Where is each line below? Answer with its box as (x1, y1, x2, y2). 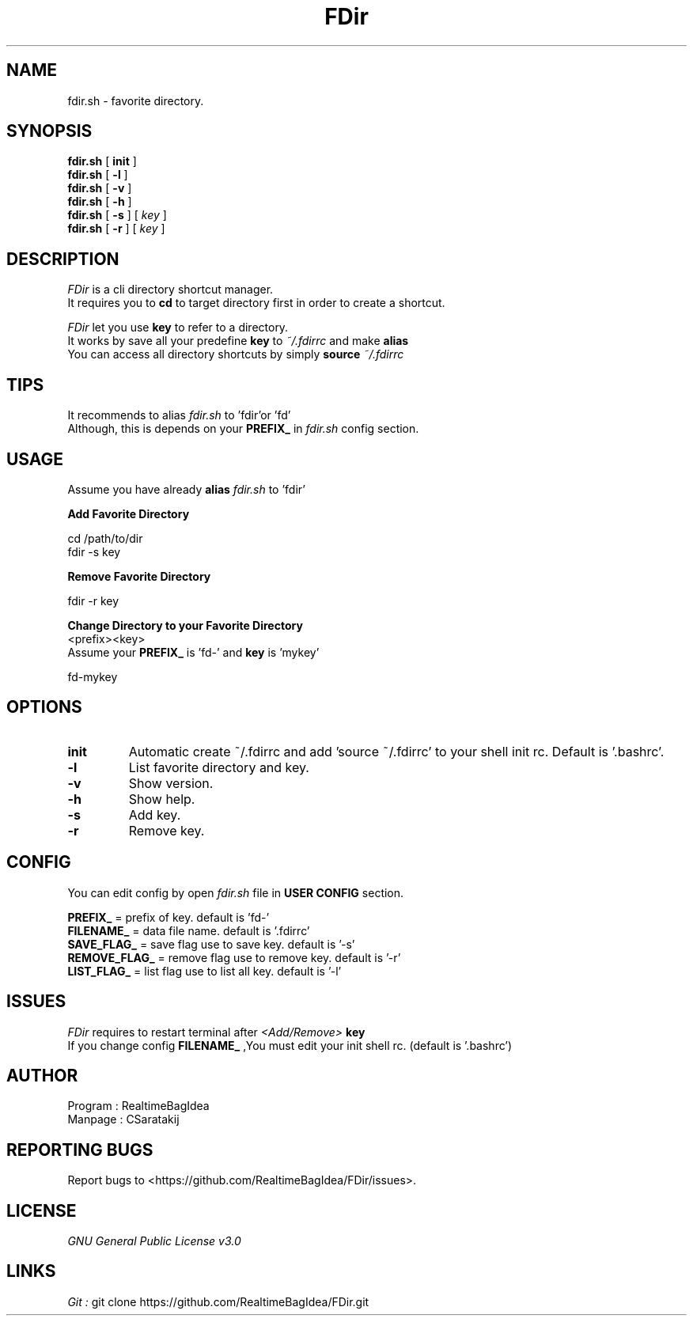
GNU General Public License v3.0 (67, 1234, 241, 1248)
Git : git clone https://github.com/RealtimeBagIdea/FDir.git (67, 1294, 369, 1309)
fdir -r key (67, 593, 119, 608)
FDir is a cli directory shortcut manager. (67, 282, 274, 297)
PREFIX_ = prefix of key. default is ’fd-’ (67, 910, 270, 924)
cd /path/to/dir (67, 531, 143, 545)
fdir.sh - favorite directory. (67, 93, 204, 108)
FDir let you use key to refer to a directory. (67, 320, 289, 335)
